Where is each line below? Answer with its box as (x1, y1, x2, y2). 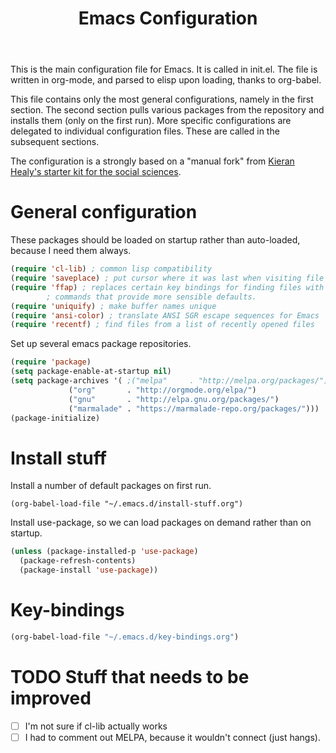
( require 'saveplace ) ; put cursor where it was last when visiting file (10, 273, 325, 283)
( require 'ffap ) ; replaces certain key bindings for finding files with (10, 282, 325, 292)
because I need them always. (10, 245, 132, 257)
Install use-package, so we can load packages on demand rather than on (10, 517, 312, 529)
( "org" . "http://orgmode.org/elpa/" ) (68, 385, 257, 395)
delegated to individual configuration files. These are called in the (10, 125, 280, 137)
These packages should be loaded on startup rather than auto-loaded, (10, 234, 301, 246)
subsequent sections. (10, 136, 100, 148)
